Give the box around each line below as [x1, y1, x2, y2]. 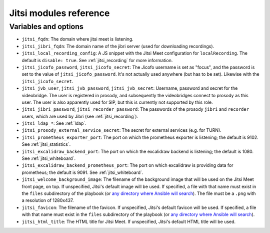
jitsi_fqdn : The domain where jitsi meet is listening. [21, 36, 133, 42]
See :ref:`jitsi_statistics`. [21, 141, 71, 147]
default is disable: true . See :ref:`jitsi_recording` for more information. [21, 57, 173, 63]
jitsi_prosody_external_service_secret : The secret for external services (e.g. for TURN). [21, 127, 222, 133]
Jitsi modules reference [9, 8, 110, 19]
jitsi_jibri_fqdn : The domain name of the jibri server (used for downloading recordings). [21, 43, 214, 49]
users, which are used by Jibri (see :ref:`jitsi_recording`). [21, 113, 138, 119]
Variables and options [9, 22, 83, 31]
